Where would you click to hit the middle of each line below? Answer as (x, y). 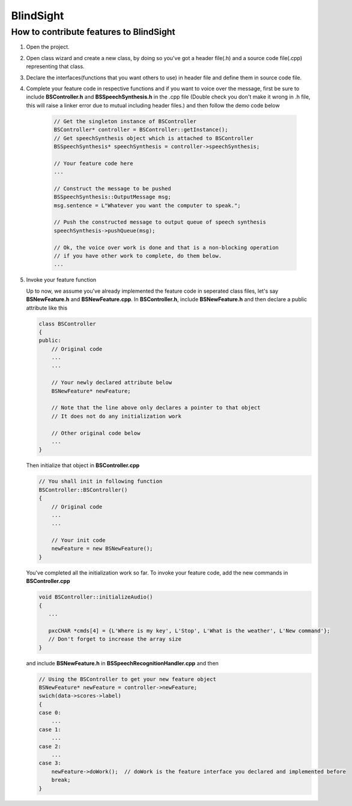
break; (61, 780)
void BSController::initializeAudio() (96, 597)
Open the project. (48, 47)
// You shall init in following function (101, 481)
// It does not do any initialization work (116, 416)
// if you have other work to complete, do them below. (138, 256)
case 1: (50, 729)
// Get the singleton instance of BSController (125, 121)
